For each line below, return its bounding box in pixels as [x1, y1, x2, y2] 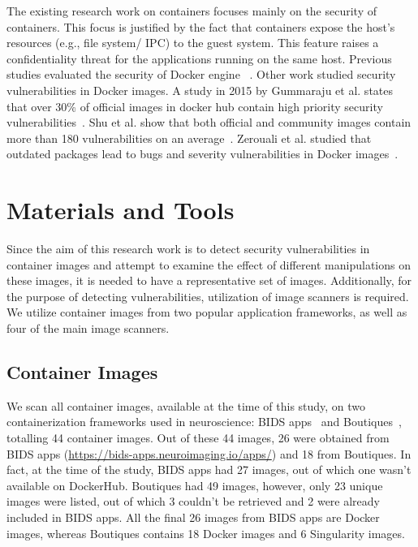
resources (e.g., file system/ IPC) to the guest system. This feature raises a [6, 34, 379, 51]
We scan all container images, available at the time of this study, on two [6, 397, 366, 414]
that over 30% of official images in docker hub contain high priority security [6, 97, 383, 114]
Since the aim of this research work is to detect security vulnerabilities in [6, 240, 370, 257]
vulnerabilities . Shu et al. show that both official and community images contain [6, 114, 412, 131]
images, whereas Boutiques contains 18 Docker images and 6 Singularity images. [6, 524, 405, 541]
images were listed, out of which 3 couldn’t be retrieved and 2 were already [6, 493, 380, 510]
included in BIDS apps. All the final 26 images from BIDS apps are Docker [6, 508, 380, 525]
